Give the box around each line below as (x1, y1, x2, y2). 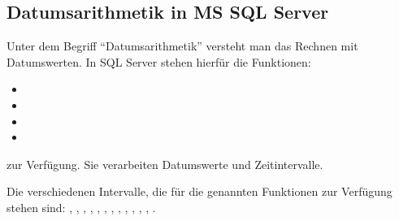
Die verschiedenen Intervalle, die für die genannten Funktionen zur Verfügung (7, 183, 392, 200)
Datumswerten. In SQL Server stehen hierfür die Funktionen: (7, 53, 311, 70)
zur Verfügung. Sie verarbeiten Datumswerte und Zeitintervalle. (7, 155, 323, 172)
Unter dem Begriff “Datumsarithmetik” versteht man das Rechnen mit (7, 37, 358, 54)
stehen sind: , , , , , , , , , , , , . (7, 198, 156, 215)
